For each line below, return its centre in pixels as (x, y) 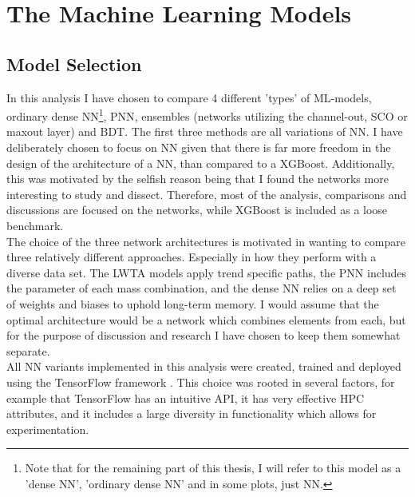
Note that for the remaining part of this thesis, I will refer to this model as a (213, 468)
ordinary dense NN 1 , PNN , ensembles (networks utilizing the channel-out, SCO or (207, 115)
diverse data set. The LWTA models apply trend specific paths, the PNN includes (207, 272)
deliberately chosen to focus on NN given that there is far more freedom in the (199, 147)
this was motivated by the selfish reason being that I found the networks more (198, 179)
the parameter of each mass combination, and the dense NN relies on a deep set (202, 288)
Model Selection (74, 64)
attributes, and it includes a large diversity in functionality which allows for (192, 414)
